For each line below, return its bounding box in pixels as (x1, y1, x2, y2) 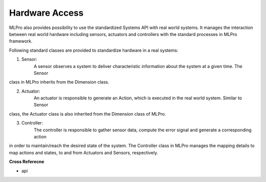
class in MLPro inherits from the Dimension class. (9, 79, 109, 85)
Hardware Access (9, 7, 84, 18)
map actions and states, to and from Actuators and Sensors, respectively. (9, 150, 159, 155)
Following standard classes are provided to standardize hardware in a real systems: (9, 47, 178, 53)
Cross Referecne (9, 159, 44, 165)
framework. (9, 38, 33, 44)
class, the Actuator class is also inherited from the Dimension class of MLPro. (9, 111, 166, 117)
